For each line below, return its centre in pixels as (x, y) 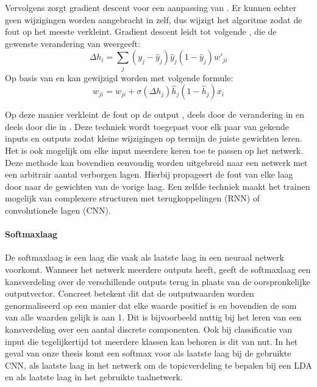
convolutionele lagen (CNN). (58, 210)
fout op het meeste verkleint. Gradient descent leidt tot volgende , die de (141, 31)
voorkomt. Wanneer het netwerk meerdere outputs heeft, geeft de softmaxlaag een (158, 269)
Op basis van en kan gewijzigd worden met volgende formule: (119, 77)
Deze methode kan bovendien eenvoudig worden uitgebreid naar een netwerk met (156, 162)
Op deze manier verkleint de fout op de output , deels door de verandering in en (155, 114)
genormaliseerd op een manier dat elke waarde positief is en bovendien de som (151, 305)
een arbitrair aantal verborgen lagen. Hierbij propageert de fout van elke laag (149, 174)
